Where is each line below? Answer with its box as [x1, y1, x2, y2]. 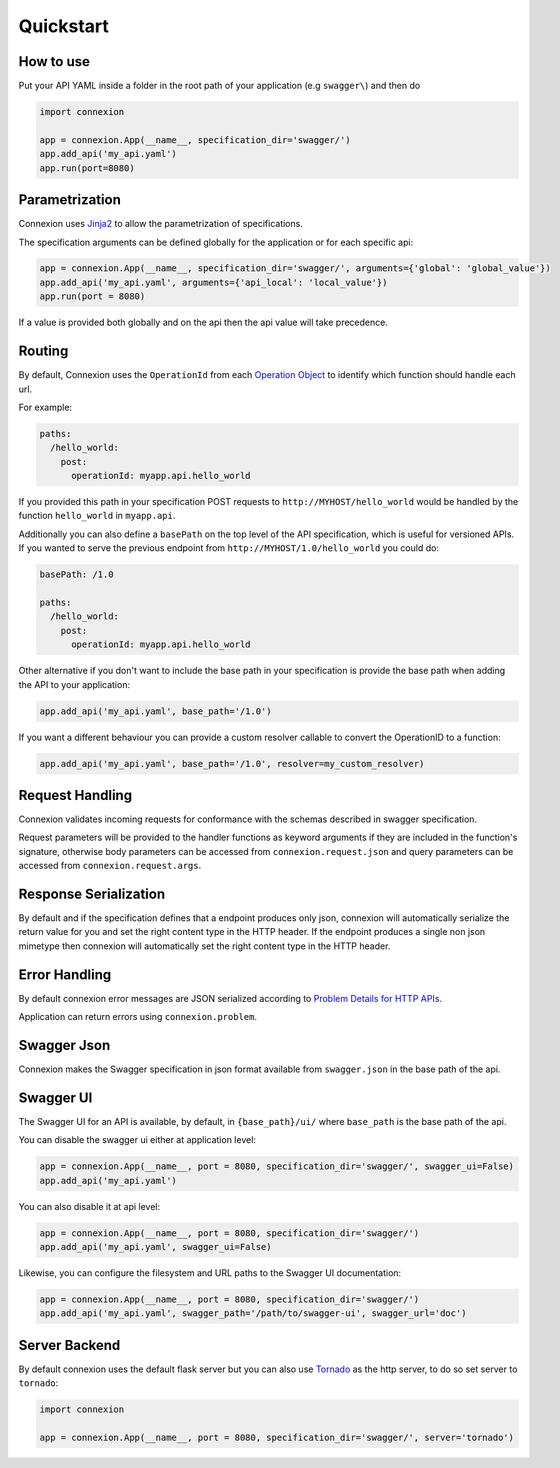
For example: [18, 401, 73, 413]
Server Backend [18, 1336, 121, 1354]
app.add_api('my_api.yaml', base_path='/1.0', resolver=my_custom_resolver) [39, 758, 425, 769]
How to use [18, 53, 90, 70]
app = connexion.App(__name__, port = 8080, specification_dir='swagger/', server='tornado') [39, 1432, 515, 1444]
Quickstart [18, 15, 110, 37]
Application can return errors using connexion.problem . [18, 1011, 257, 1023]
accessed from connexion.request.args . [18, 860, 202, 872]
